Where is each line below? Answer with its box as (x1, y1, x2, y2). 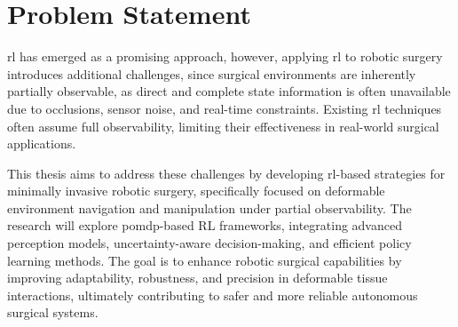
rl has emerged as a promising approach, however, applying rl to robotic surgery (7, 47, 443, 66)
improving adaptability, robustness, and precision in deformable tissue (7, 268, 388, 287)
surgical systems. (7, 303, 99, 322)
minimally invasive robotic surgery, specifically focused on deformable (7, 181, 385, 200)
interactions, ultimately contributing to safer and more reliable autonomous (7, 285, 418, 304)
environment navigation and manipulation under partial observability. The (7, 198, 412, 217)
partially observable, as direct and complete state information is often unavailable (7, 82, 451, 100)
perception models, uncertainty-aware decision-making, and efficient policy (7, 234, 412, 252)
